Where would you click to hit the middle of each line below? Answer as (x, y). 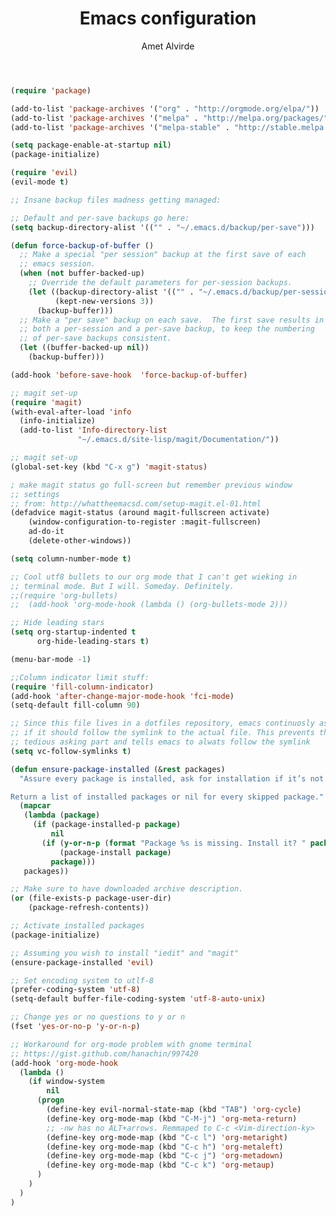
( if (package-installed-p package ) (107, 825)
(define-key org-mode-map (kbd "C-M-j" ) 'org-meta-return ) (172, 1118)
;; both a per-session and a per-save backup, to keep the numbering (167, 329)
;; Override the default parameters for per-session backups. (160, 283)
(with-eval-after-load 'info (71, 412)
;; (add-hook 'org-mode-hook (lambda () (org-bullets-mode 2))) (149, 605)
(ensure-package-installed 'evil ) (82, 962)
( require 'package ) (51, 90)
